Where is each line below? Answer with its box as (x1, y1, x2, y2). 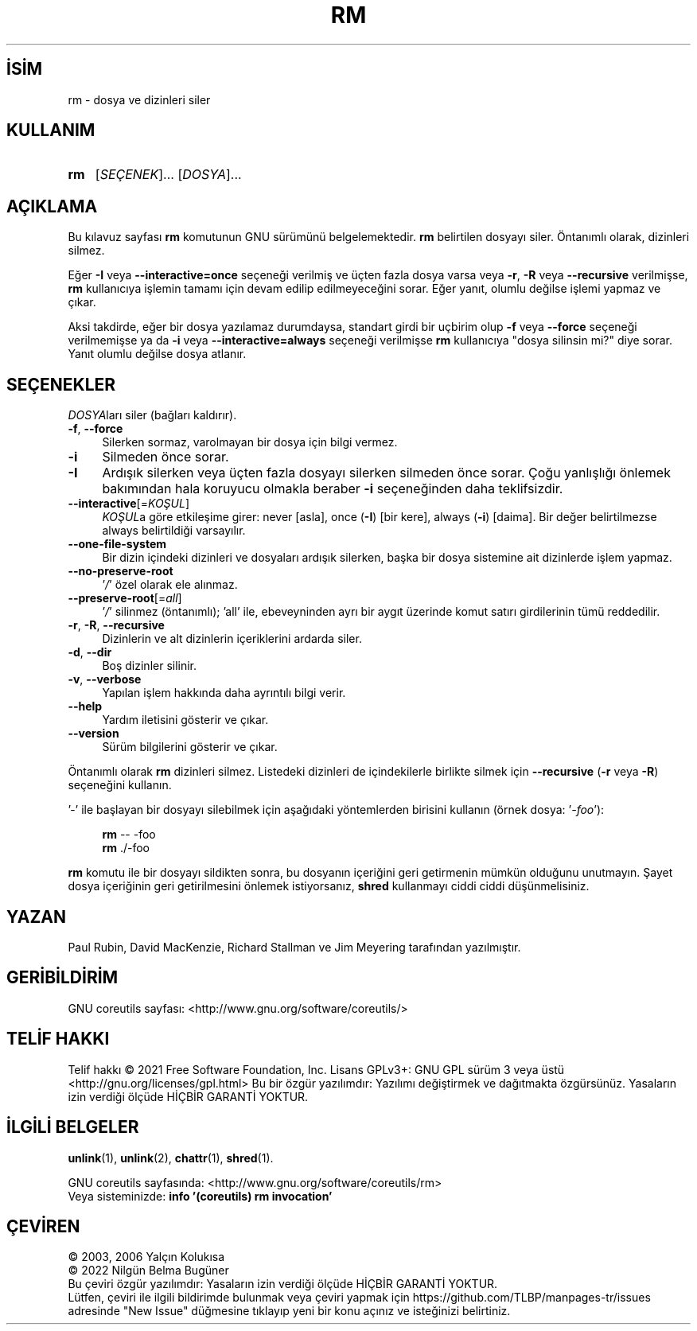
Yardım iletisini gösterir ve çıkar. (102, 713, 269, 727)
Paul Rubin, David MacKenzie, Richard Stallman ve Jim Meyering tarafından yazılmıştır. (68, 940, 521, 954)
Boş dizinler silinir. (102, 659, 197, 673)
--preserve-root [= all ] (68, 591, 182, 605)
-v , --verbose (68, 672, 142, 687)
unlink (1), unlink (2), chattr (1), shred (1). (68, 1150, 274, 1165)
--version (68, 726, 119, 741)
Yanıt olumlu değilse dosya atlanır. (68, 347, 247, 361)
